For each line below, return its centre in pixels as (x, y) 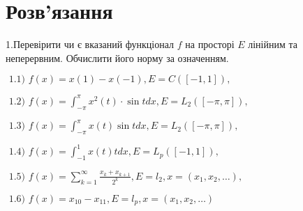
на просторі (210, 44)
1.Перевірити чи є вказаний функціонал (90, 44)
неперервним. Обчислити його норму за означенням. (117, 57)
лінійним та (273, 44)
